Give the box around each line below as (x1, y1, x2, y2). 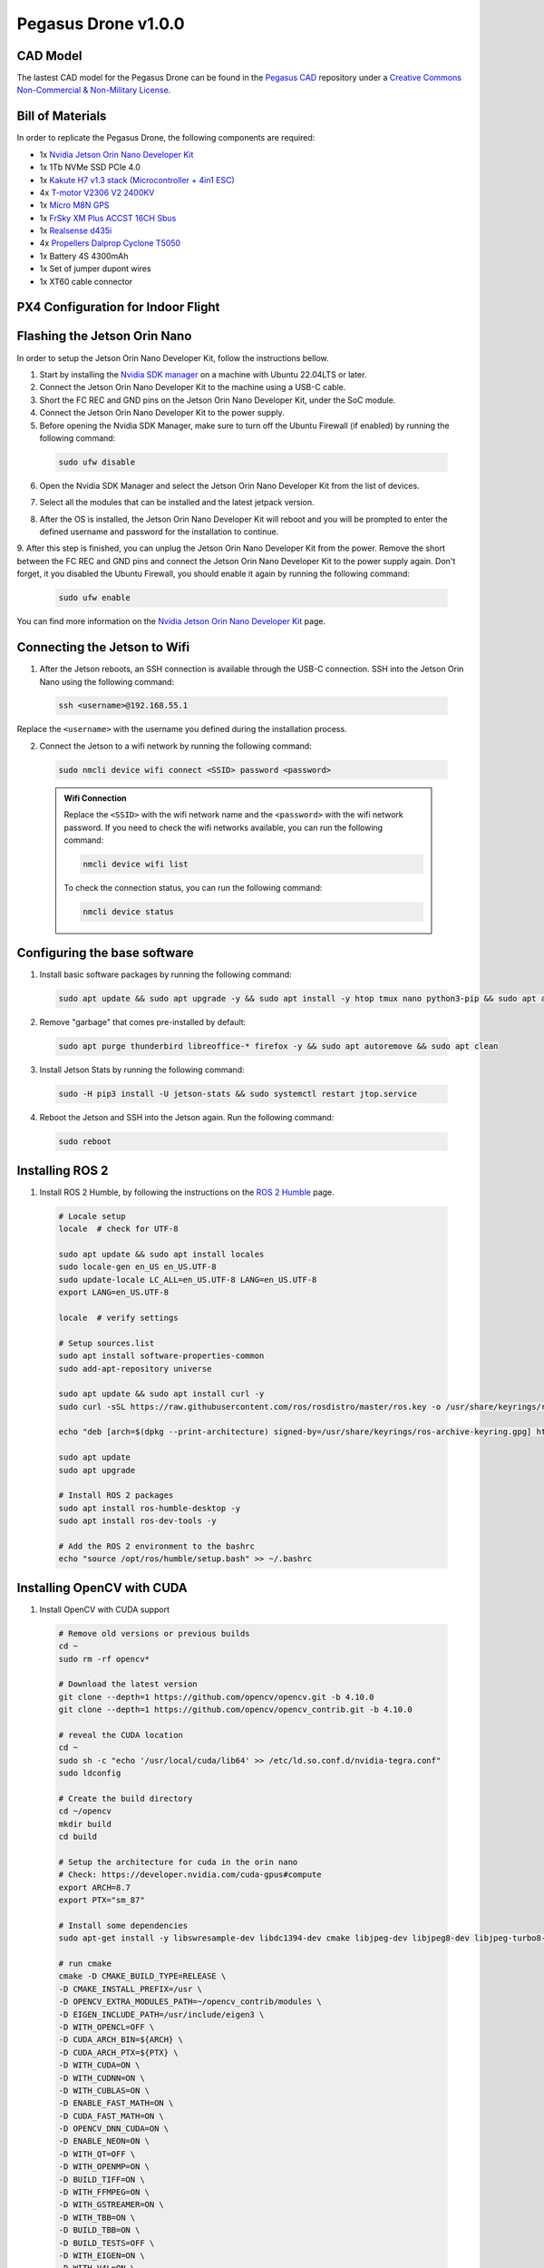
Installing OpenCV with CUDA (16, 1579, 188, 1596)
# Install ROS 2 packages (58, 1491, 174, 1501)
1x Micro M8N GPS (39, 200, 110, 210)
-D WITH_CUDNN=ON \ (58, 2073, 145, 2083)
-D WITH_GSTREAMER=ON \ (58, 2200, 165, 2210)
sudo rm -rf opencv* (58, 1654, 150, 1664)
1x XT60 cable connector (39, 276, 133, 287)
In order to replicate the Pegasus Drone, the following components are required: (16, 132, 316, 143)
